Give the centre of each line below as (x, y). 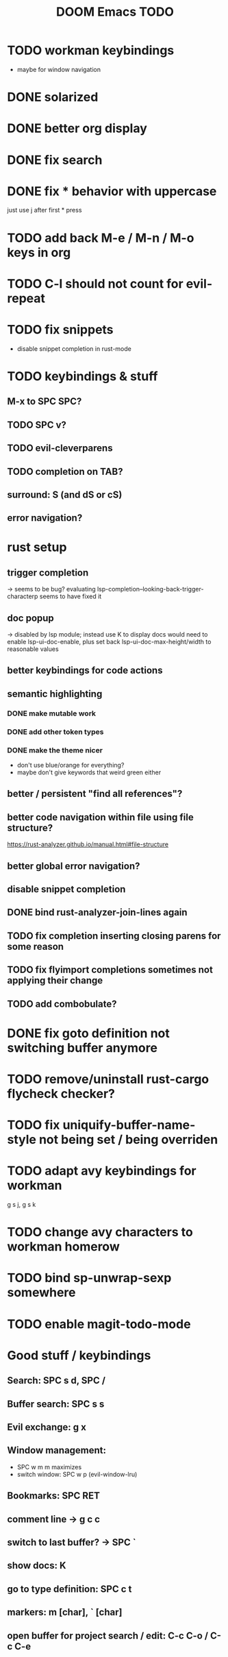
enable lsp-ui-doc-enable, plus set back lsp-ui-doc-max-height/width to (109, 642)
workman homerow (63, 1247)
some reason (35, 946)
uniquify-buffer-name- (129, 1125)
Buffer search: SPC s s (56, 1404)
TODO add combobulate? (62, 1004)
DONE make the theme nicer (55, 750)
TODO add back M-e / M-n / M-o (101, 238)
